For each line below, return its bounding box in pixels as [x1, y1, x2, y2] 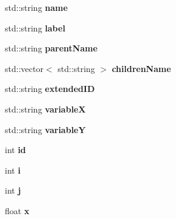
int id [5, 143, 26, 156]
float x [5, 204, 30, 217]
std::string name [5, 1, 68, 13]
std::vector [5, 62, 44, 74]
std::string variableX [5, 102, 86, 115]
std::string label [5, 21, 65, 34]
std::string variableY [5, 123, 86, 136]
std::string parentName [5, 42, 98, 54]
